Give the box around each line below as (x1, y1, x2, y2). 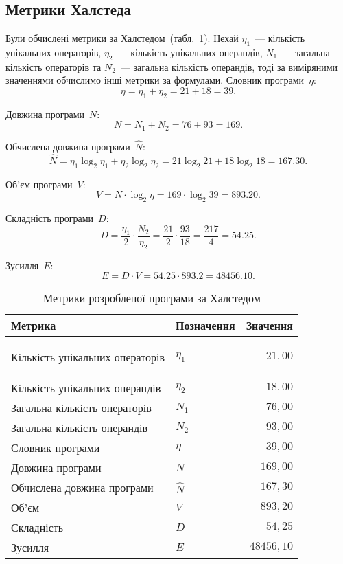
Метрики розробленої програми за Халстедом (43, 290, 261, 306)
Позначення (175, 317, 235, 334)
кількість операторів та (5, 59, 102, 74)
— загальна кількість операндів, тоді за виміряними (120, 59, 338, 74)
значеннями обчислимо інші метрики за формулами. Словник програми (5, 73, 305, 87)
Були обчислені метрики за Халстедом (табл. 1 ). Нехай (5, 31, 239, 45)
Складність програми (5, 211, 94, 225)
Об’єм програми (5, 177, 73, 191)
